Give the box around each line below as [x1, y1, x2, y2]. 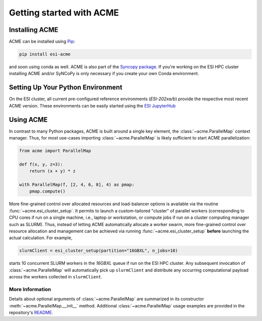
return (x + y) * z [29, 168, 76, 174]
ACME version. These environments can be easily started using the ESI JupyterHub [9, 103, 176, 108]
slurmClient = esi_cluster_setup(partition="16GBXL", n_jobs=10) [19, 248, 178, 254]
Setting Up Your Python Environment [9, 83, 123, 92]
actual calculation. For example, [9, 235, 73, 241]
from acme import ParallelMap [19, 148, 91, 153]
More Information [9, 286, 51, 292]
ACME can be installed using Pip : [9, 39, 75, 45]
